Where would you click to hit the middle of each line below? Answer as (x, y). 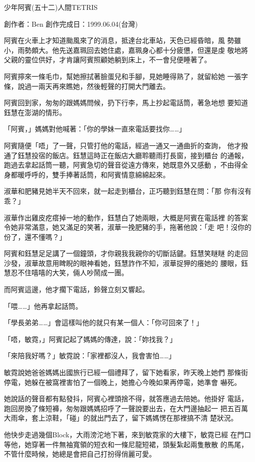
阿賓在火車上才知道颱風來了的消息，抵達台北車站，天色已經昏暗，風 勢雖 (123, 40)
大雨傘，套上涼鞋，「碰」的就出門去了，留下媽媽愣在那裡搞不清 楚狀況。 (121, 418)
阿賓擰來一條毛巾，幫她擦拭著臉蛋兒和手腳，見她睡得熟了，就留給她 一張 (123, 76)
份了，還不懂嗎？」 (35, 236)
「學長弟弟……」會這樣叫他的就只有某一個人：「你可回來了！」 (104, 322)
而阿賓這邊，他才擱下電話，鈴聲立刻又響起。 (76, 289)
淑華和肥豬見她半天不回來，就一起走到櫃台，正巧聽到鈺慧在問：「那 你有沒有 (128, 191)
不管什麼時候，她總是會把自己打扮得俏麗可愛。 (80, 454)
